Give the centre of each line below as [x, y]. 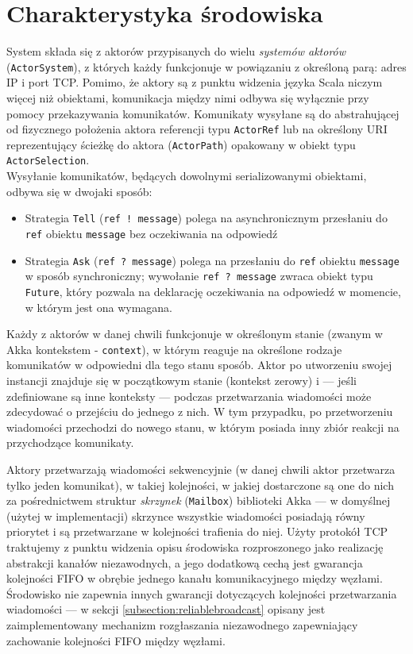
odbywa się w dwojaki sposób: [79, 191]
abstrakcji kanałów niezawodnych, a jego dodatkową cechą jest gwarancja [185, 562]
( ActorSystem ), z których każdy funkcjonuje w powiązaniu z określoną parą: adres [206, 66]
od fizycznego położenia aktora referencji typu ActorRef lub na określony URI [197, 129]
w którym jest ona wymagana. [99, 307]
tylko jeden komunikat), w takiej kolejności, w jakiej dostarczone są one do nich [200, 485]
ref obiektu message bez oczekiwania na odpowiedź [151, 233]
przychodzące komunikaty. [70, 442]
